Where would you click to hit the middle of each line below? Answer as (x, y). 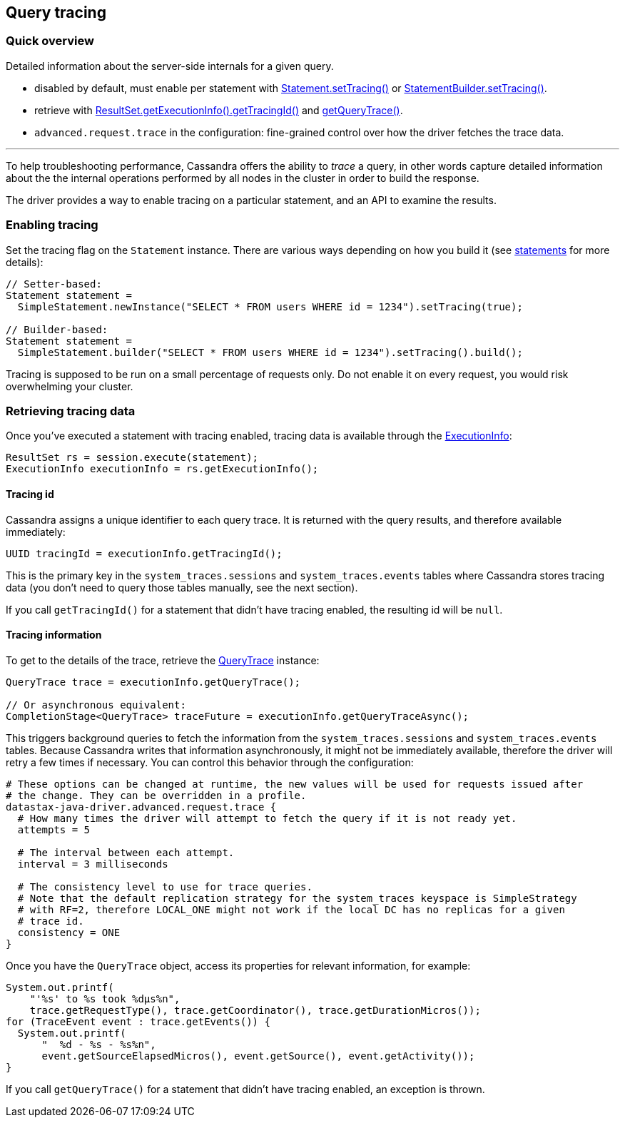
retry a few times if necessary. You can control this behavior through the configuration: (210, 762)
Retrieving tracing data (71, 411)
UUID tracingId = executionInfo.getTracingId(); (144, 553)
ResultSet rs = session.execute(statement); (132, 458)
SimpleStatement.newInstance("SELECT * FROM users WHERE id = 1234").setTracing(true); (270, 306)
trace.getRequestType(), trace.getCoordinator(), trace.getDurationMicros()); (255, 1010)
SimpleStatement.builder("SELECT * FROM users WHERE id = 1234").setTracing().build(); (270, 352)
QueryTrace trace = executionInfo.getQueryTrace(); (153, 682)
